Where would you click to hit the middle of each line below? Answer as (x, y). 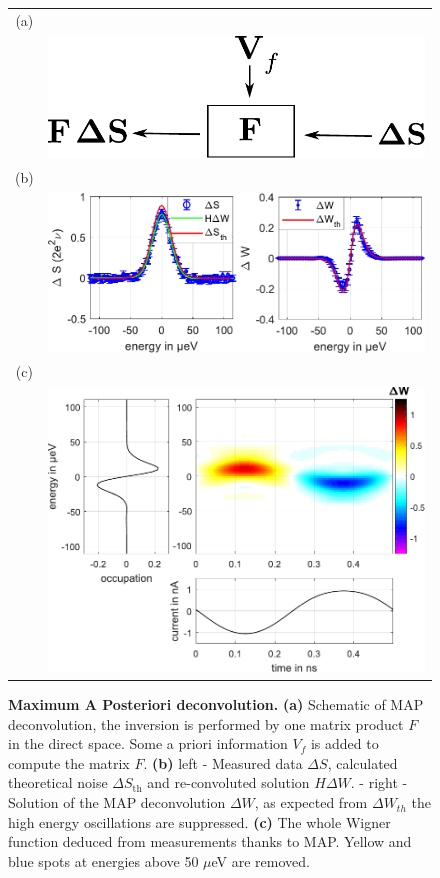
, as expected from (311, 802)
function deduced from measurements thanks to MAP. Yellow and (210, 841)
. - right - (379, 782)
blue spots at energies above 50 (103, 860)
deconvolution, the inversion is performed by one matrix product (206, 723)
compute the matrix (69, 762)
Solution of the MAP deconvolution (117, 802)
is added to (344, 743)
